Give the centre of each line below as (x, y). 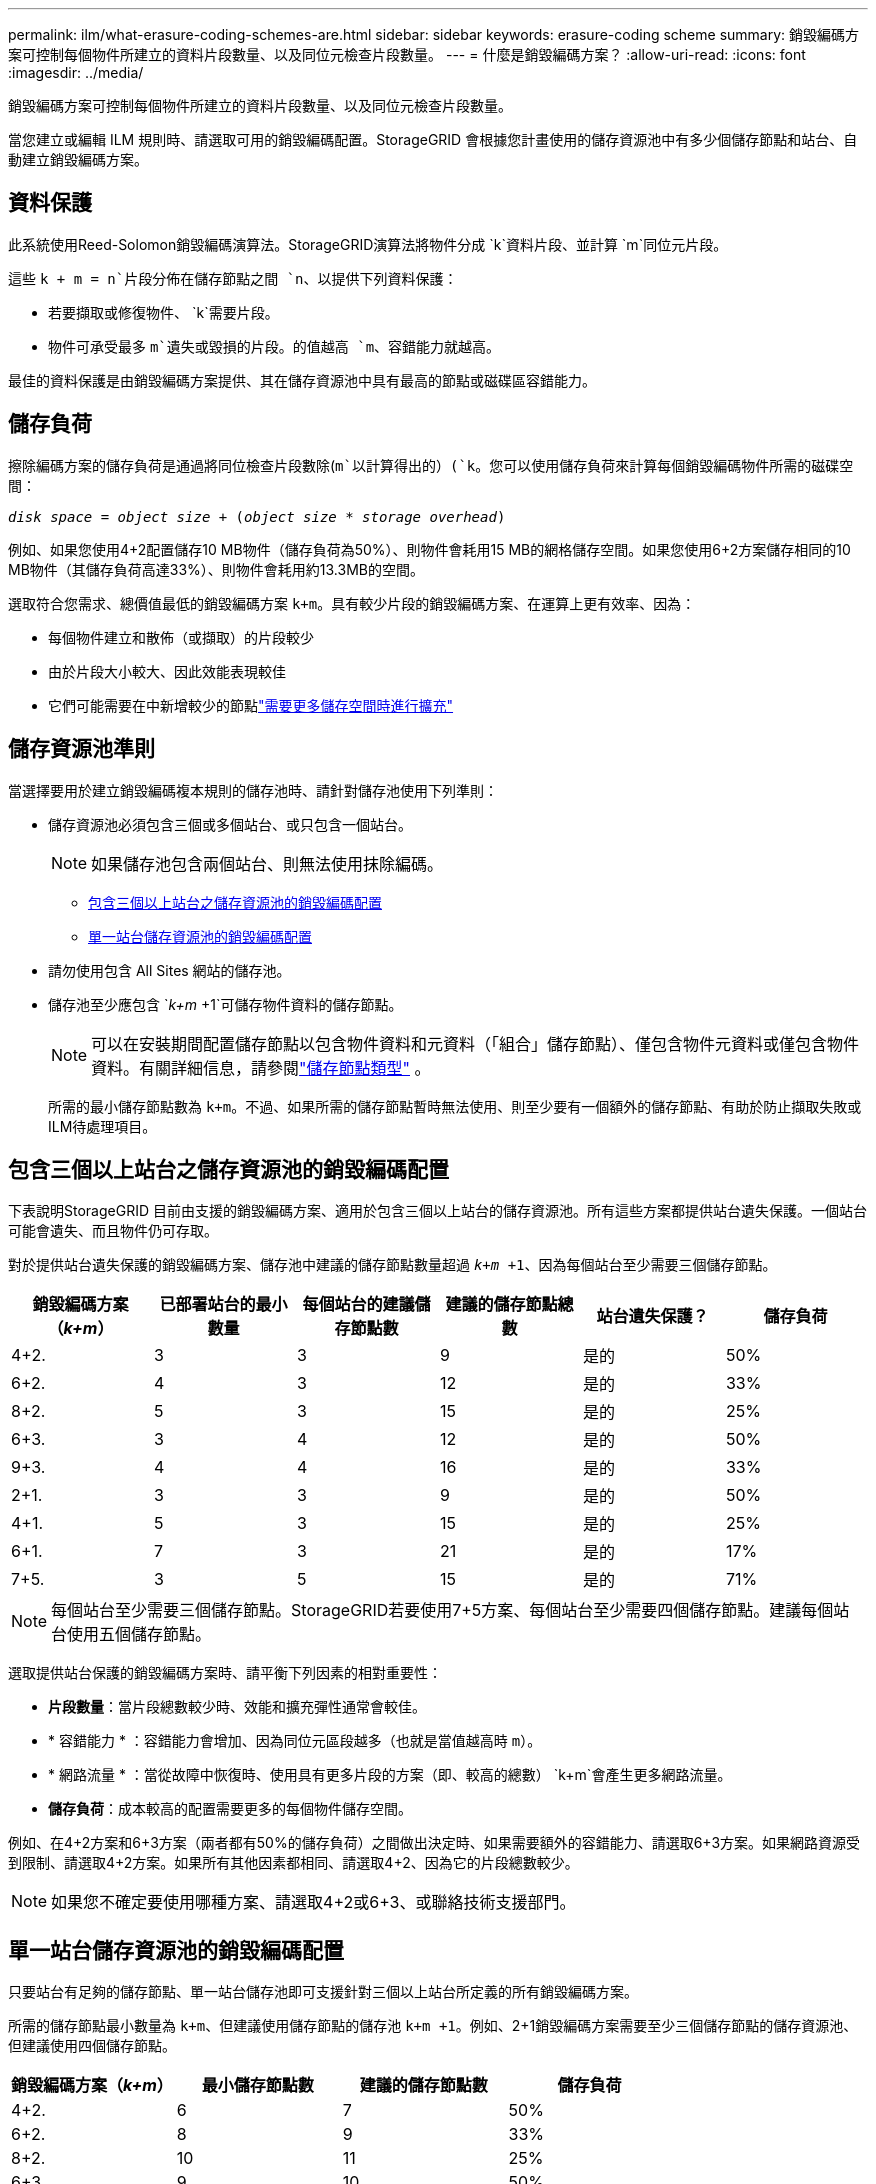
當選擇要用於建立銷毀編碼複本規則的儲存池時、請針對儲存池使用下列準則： (253, 790)
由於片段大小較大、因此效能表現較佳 (167, 671)
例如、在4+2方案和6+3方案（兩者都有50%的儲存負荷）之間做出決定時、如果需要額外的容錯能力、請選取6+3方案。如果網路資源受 (434, 1843)
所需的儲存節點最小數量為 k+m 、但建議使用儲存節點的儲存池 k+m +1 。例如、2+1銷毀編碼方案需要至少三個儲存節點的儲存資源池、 (433, 2026)
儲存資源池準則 (81, 749)
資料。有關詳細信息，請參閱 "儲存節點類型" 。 (261, 1067)
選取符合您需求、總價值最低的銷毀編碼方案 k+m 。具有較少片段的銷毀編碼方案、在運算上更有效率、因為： (352, 603)
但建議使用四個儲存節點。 (92, 2046)
